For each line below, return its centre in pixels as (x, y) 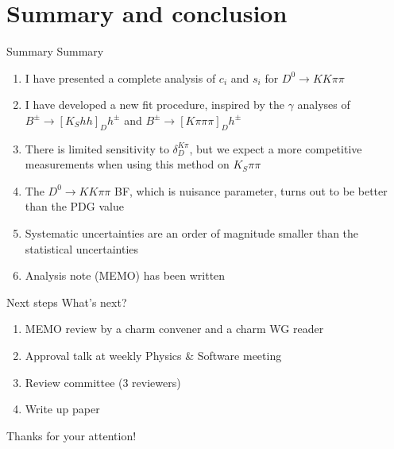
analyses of (324, 105)
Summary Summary (55, 51)
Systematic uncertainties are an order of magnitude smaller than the (192, 233)
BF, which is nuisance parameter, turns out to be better (251, 190)
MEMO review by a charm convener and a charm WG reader (174, 329)
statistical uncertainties (82, 248)
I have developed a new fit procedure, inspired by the (155, 105)
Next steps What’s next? (67, 302)
